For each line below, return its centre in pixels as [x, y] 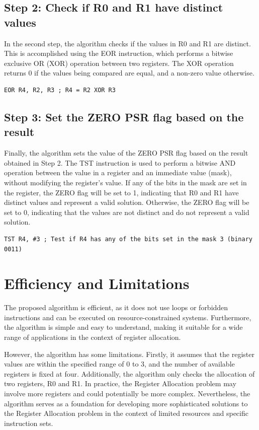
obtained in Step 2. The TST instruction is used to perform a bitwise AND [120, 162]
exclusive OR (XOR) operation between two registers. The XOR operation [119, 63]
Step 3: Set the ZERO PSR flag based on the [124, 117]
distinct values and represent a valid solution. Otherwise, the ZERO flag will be [127, 202]
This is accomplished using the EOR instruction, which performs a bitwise [119, 53]
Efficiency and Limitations [97, 283]
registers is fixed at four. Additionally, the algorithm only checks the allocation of [129, 373]
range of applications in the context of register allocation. [93, 337]
